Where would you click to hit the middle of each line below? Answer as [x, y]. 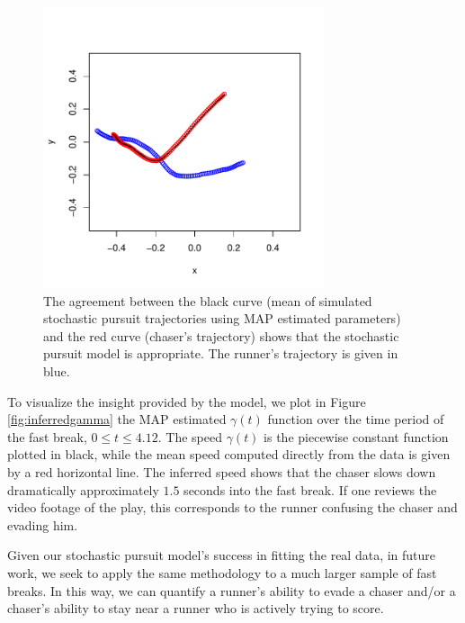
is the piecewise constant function [356, 436]
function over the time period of [356, 419]
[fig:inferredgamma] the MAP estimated [117, 419]
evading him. [43, 524]
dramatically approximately [83, 489]
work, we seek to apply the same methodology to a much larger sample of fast [222, 572]
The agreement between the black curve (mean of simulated [208, 300]
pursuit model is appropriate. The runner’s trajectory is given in [221, 353]
